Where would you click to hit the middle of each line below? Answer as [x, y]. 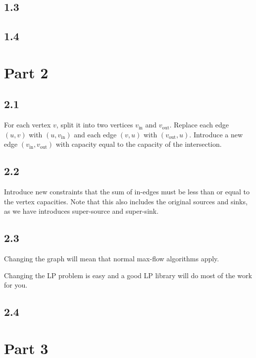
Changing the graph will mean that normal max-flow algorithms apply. [112, 259]
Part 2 [26, 72]
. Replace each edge [199, 125]
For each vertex [27, 125]
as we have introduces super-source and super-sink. [81, 211]
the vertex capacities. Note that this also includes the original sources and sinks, [126, 201]
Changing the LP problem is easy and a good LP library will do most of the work [128, 275]
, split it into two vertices [95, 125]
